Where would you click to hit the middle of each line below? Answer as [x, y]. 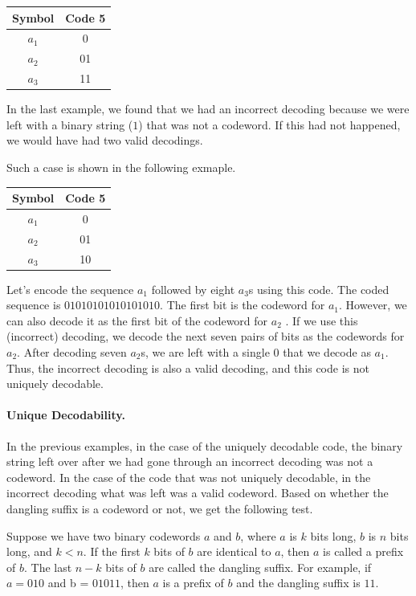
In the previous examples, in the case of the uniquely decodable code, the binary [205, 445]
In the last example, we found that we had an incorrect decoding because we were [208, 109]
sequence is [34, 305]
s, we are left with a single [205, 352]
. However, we [373, 305]
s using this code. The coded [319, 289]
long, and [29, 551]
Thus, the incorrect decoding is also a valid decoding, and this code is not [188, 367]
